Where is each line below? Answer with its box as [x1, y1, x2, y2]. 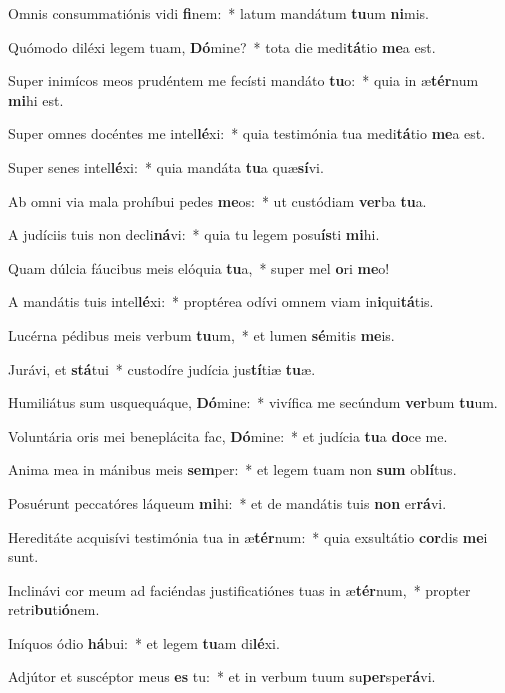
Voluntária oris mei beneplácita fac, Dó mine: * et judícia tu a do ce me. [8, 425, 448, 446]
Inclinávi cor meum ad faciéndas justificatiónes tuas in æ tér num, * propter [8, 579, 471, 600]
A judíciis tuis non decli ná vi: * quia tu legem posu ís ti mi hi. [8, 224, 380, 245]
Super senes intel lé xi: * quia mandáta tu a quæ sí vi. [8, 156, 324, 177]
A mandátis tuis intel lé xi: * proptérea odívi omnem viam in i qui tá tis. [8, 291, 434, 312]
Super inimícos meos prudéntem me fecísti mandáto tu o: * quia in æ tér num [8, 70, 479, 91]
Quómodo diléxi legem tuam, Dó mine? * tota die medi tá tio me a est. [8, 36, 436, 57]
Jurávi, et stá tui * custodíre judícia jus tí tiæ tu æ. [8, 358, 316, 379]
